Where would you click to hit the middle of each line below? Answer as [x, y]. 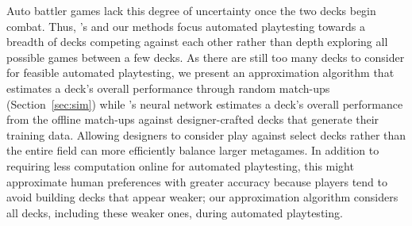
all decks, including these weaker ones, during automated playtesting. [175, 212]
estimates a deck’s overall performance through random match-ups [168, 88]
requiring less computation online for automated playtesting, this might [180, 165]
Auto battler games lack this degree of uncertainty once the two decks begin [191, 10]
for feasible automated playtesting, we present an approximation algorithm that [200, 73]
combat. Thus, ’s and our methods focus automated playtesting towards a [186, 26]
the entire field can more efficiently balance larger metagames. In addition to [193, 150]
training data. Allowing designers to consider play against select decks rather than [206, 134]
